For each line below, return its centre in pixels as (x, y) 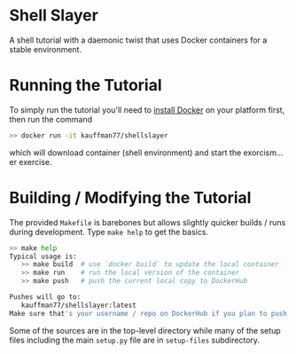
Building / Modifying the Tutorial (130, 197)
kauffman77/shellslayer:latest (79, 305)
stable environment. (46, 49)
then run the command (51, 119)
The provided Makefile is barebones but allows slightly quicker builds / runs (148, 222)
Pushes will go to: (45, 297)
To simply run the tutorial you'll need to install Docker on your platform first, (147, 110)
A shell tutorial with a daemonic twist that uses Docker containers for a (138, 40)
